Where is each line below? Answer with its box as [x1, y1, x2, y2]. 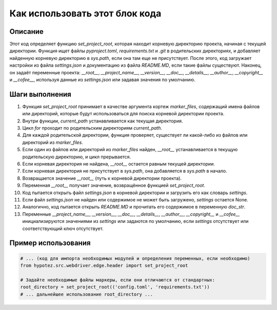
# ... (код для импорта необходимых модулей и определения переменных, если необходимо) [20, 255, 251, 261]
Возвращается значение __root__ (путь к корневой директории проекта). [22, 175, 182, 181]
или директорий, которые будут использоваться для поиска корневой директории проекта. [22, 111, 225, 117]
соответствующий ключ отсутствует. [22, 225, 104, 232]
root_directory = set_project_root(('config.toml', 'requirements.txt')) [20, 284, 210, 290]
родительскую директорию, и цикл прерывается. [22, 154, 131, 160]
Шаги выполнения [9, 90, 71, 98]
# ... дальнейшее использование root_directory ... [20, 291, 153, 297]
